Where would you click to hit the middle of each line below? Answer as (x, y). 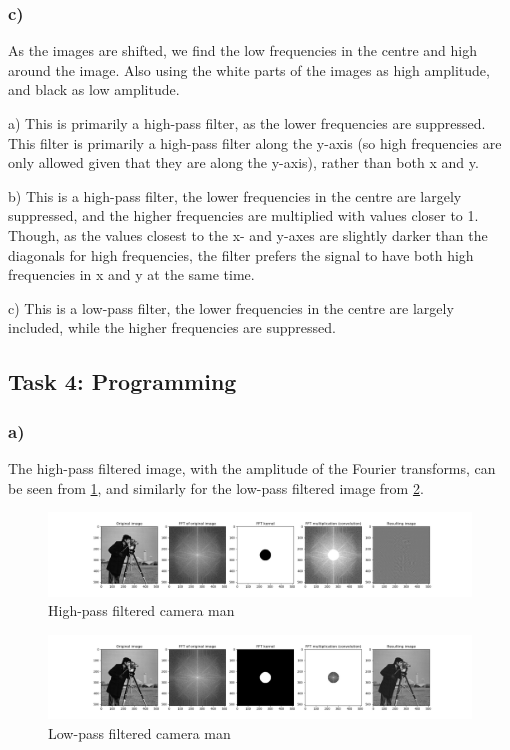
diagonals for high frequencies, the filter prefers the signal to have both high (241, 254)
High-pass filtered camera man (141, 610)
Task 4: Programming (122, 381)
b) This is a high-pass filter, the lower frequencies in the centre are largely (235, 195)
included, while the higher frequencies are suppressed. (172, 327)
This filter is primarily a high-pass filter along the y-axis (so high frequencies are (255, 142)
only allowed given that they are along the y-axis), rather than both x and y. (243, 162)
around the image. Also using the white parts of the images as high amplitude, (249, 69)
